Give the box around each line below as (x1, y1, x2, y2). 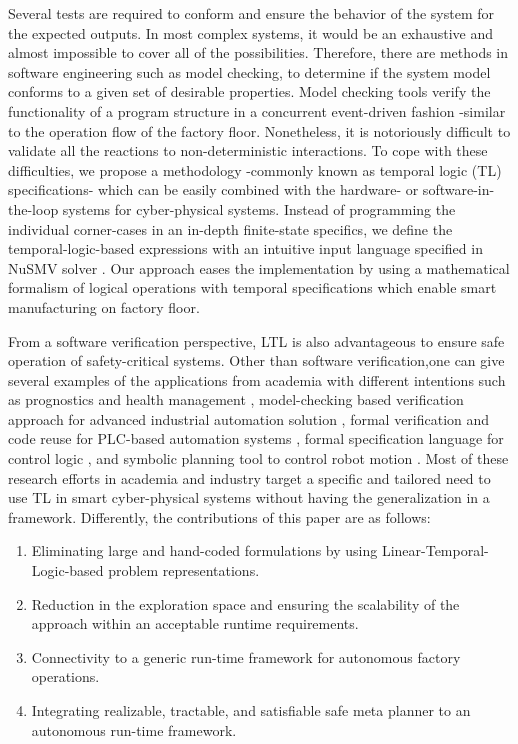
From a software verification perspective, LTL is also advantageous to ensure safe (8, 330, 505, 351)
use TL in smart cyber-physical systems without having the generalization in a (8, 487, 490, 508)
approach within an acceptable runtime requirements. (31, 613, 359, 634)
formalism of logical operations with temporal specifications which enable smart (8, 277, 497, 298)
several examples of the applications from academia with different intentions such (8, 369, 506, 390)
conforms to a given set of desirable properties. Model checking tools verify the (8, 81, 491, 102)
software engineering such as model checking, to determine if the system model (8, 61, 491, 82)
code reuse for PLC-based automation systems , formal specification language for (8, 428, 504, 449)
